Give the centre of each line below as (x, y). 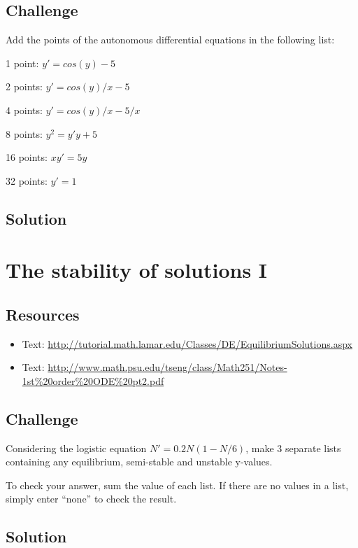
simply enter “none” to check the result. (91, 499)
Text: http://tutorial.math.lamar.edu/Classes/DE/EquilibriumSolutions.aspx (187, 343)
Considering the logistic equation (76, 448)
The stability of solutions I (137, 270)
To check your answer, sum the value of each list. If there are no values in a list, (177, 485)
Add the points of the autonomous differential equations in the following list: (170, 40)
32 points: (27, 180)
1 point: (22, 63)
